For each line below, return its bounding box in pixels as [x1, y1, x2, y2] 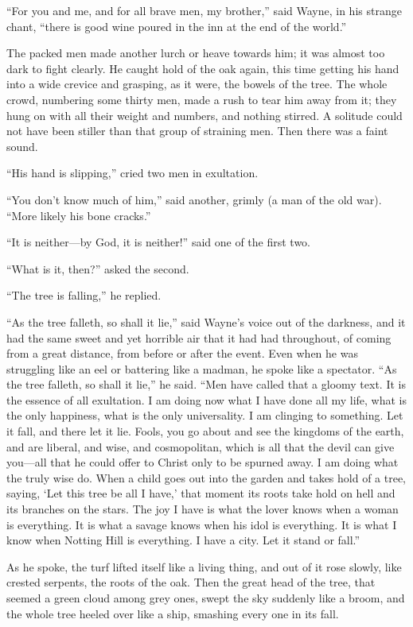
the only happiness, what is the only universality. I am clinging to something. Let [6, 407, 403, 424]
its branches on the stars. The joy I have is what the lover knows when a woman [6, 501, 399, 517]
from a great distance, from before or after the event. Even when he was [6, 345, 358, 362]
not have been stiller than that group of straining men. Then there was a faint [6, 122, 388, 139]
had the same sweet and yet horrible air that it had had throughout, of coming [6, 329, 392, 346]
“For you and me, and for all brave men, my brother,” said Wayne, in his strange [6, 2, 402, 18]
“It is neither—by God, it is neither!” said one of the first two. [6, 234, 311, 250]
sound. [6, 137, 38, 154]
